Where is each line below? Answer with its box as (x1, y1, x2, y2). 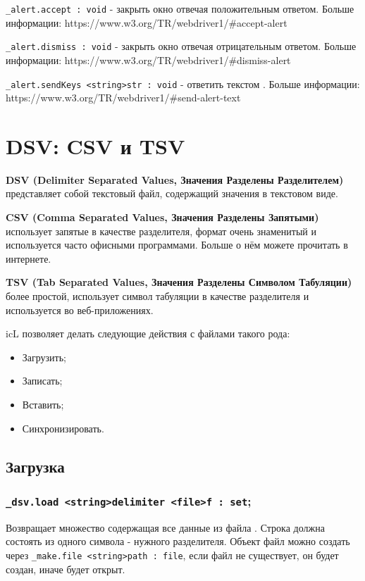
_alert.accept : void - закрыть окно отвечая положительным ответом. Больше (6, 1, 354, 15)
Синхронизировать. (22, 420, 104, 435)
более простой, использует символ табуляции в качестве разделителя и (6, 289, 309, 304)
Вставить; (22, 397, 64, 411)
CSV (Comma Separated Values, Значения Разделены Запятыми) (6, 210, 319, 225)
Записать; (22, 373, 63, 388)
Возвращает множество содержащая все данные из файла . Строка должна (6, 520, 325, 535)
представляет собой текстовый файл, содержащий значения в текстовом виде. (6, 186, 338, 201)
